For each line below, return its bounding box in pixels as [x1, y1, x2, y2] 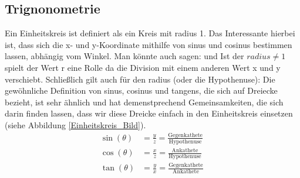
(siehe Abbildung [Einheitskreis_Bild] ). [5, 118, 146, 131]
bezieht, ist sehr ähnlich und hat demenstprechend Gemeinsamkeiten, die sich [5, 95, 284, 108]
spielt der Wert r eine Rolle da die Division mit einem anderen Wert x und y [5, 61, 281, 73]
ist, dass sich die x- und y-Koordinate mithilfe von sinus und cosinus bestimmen [5, 38, 292, 50]
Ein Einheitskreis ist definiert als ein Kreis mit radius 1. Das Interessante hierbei [5, 27, 295, 39]
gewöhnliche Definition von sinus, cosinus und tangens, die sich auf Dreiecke [5, 84, 278, 97]
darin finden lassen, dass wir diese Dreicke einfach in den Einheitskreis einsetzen [5, 107, 293, 119]
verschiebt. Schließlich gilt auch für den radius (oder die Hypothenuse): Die [5, 73, 275, 85]
